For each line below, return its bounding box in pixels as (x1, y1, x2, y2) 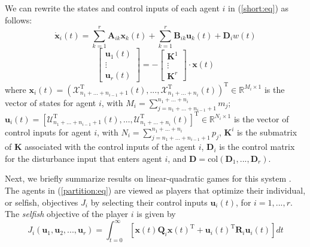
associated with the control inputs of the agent (25, 140, 196, 153)
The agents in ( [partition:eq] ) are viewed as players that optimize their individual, (5, 184, 306, 197)
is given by (136, 207, 176, 220)
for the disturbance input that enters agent (5, 152, 162, 164)
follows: (5, 13, 32, 26)
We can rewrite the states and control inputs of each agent (5, 2, 220, 14)
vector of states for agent (5, 96, 96, 109)
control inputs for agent (5, 125, 92, 138)
